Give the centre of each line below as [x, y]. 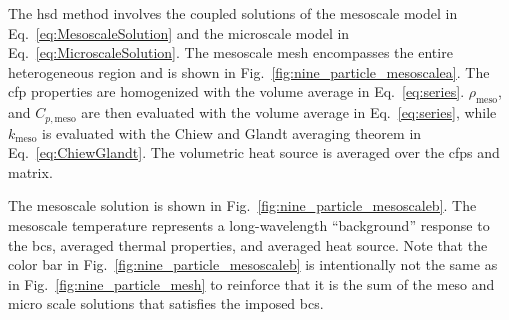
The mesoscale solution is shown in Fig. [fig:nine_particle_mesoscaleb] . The [242, 205]
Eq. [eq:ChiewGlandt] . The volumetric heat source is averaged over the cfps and [254, 152]
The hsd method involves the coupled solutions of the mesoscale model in [233, 13]
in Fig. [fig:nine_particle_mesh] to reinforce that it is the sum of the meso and [251, 283]
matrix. [30, 171]
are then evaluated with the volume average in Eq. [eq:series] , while [289, 112]
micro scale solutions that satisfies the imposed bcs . [166, 303]
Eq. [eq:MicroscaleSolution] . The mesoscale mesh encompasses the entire [230, 52]
